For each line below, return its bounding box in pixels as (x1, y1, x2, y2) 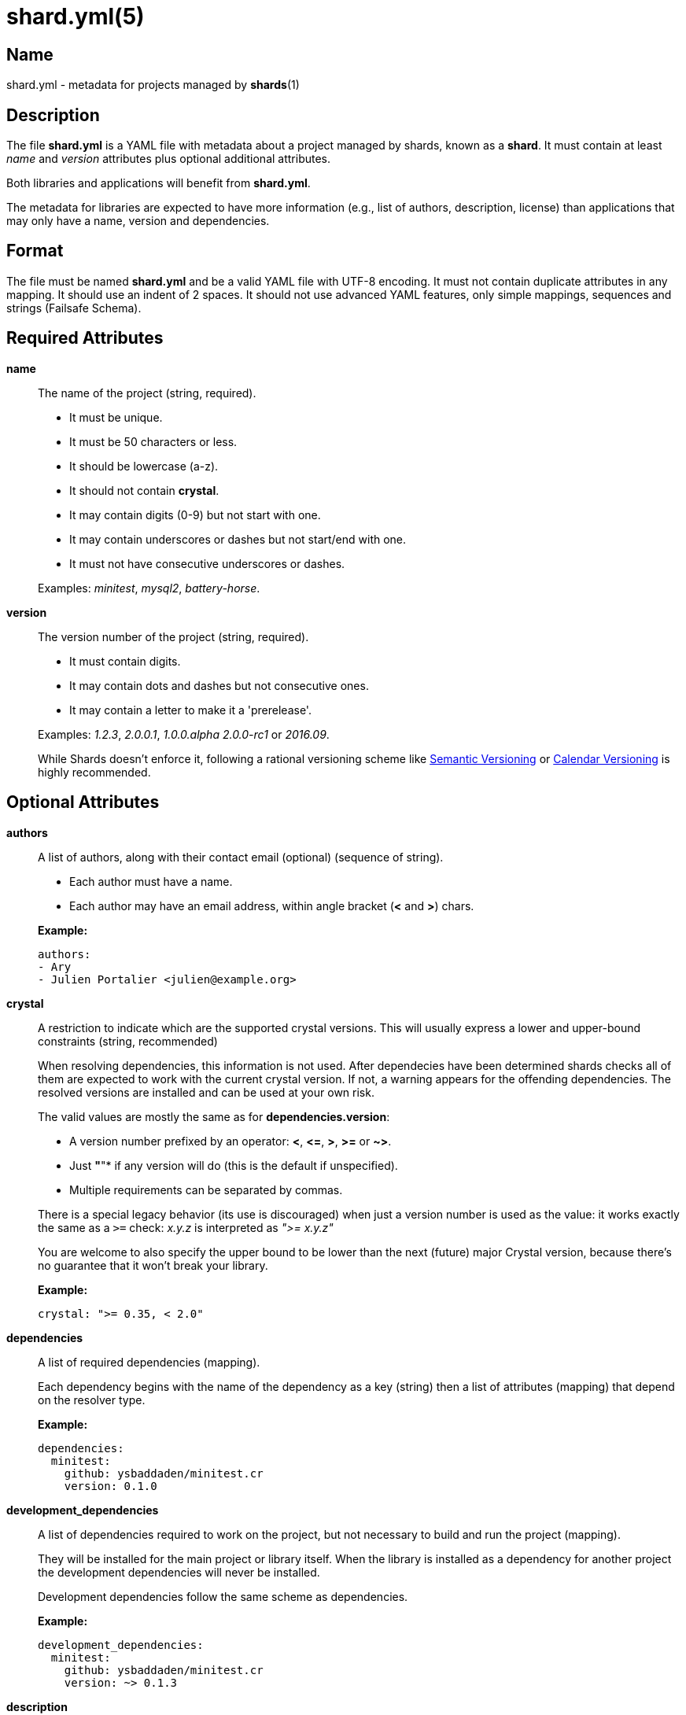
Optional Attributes (6, 792, 160, 813)
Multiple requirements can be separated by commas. (69, 1182, 343, 1197)
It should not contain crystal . (69, 483, 219, 497)
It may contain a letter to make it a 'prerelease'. (69, 703, 312, 717)
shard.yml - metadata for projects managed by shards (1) (6, 78, 300, 92)
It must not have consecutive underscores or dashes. (69, 556, 345, 570)
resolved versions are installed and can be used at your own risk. (38, 1085, 374, 1099)
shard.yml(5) (6, 3, 145, 30)
